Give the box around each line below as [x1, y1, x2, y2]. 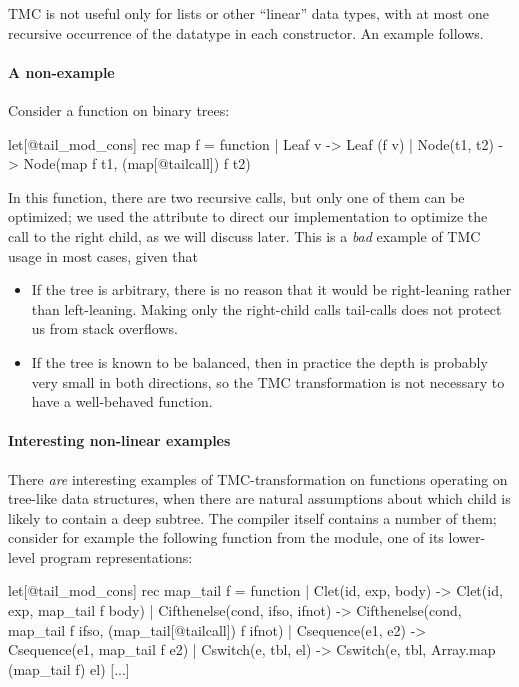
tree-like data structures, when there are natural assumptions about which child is [8, 488, 511, 509]
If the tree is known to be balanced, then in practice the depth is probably [31, 351, 488, 372]
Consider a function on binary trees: [8, 99, 230, 120]
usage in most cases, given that [8, 245, 199, 266]
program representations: [39, 546, 193, 567]
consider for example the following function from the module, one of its [8, 527, 444, 548]
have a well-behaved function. [31, 391, 213, 412]
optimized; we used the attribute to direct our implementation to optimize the [8, 206, 488, 227]
